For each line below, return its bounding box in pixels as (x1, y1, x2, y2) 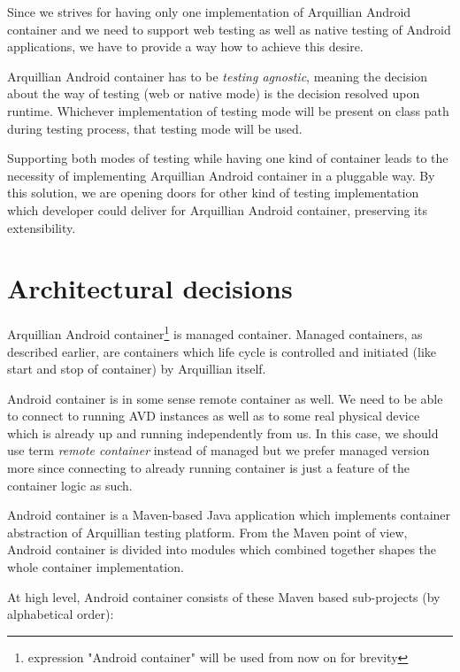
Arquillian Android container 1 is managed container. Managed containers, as (7, 322, 423, 343)
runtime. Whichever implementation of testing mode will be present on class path (7, 101, 449, 120)
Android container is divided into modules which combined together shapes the (7, 540, 436, 559)
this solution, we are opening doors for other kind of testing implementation (7, 183, 419, 202)
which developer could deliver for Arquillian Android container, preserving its (7, 200, 427, 219)
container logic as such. (7, 475, 133, 494)
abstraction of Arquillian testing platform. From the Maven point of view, (7, 522, 408, 541)
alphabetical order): (7, 605, 114, 623)
